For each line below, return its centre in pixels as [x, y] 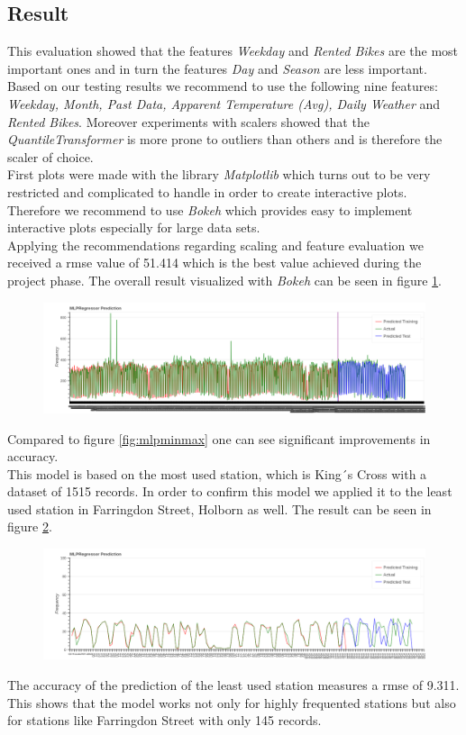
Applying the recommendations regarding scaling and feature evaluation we [215, 245]
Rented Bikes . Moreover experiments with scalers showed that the [188, 121]
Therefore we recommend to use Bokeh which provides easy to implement [210, 209]
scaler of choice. [50, 156]
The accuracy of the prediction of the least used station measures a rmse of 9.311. [233, 685]
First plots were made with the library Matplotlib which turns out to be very [219, 174]
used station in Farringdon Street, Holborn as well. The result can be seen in [219, 508]
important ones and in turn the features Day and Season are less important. [217, 68]
